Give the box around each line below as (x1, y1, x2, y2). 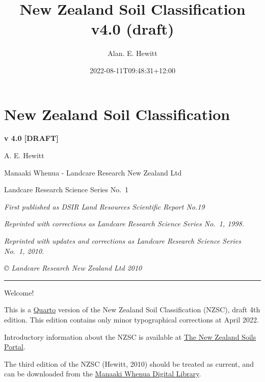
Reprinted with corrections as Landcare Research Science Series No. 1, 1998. (4, 218, 245, 229)
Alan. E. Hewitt (108, 48, 157, 58)
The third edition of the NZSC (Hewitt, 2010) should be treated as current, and (4, 358, 254, 369)
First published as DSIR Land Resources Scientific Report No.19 (4, 201, 205, 212)
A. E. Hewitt (4, 150, 44, 161)
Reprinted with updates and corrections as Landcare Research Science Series (4, 236, 242, 246)
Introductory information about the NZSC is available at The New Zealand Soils (4, 331, 256, 342)
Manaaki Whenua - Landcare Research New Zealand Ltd (4, 167, 182, 178)
